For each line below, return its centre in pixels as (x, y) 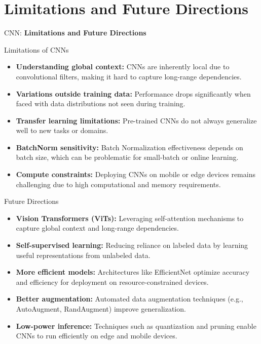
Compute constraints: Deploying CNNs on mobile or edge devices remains (136, 174)
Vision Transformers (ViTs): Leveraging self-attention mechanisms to (130, 218)
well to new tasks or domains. (62, 130)
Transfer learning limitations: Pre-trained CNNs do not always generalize (136, 120)
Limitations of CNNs (36, 49)
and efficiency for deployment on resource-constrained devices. (112, 282)
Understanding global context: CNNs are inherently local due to (123, 67)
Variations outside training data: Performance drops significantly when (133, 93)
